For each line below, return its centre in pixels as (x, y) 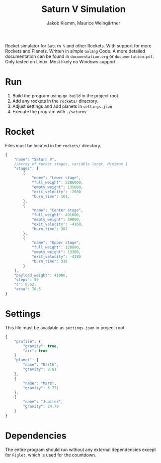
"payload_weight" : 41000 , (41, 275)
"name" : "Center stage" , (57, 211)
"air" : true (36, 351)
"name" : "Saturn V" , (35, 159)
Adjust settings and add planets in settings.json (62, 106)
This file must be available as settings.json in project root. (65, 327)
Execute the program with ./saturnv (49, 111)
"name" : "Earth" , (41, 365)
